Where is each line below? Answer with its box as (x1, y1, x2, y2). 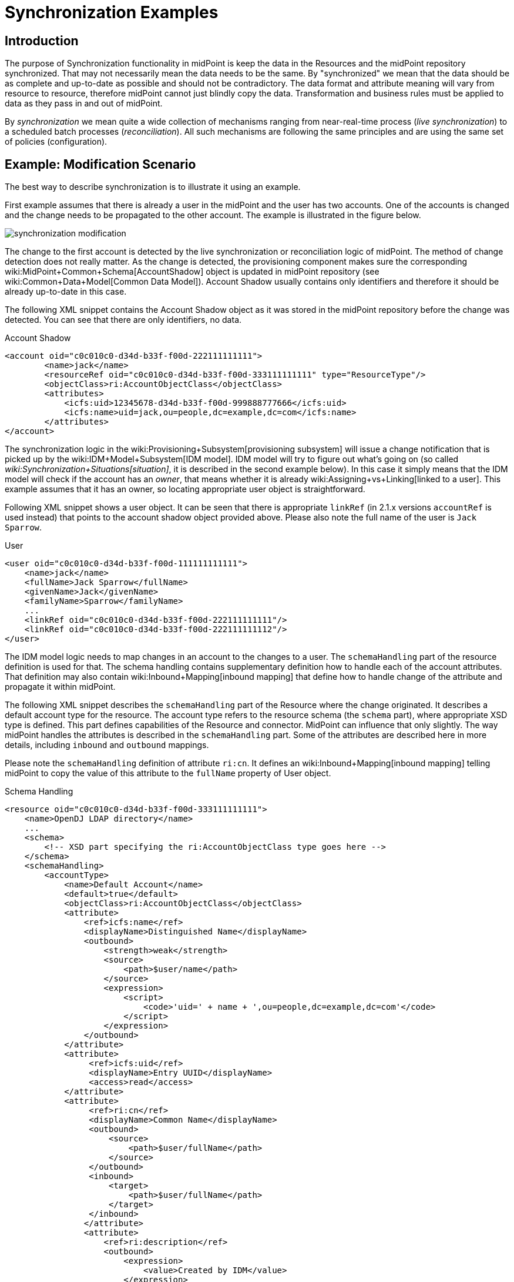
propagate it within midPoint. (5, 682, 116, 692)
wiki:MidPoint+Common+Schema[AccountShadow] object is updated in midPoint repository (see (5, 266, 379, 277)
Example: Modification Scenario (5, 156, 196, 172)
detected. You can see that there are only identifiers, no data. (5, 315, 242, 325)
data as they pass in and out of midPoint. (5, 98, 163, 109)
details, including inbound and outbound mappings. (5, 740, 209, 750)
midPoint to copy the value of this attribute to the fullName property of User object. (5, 768, 331, 779)
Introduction (5, 33, 79, 48)
